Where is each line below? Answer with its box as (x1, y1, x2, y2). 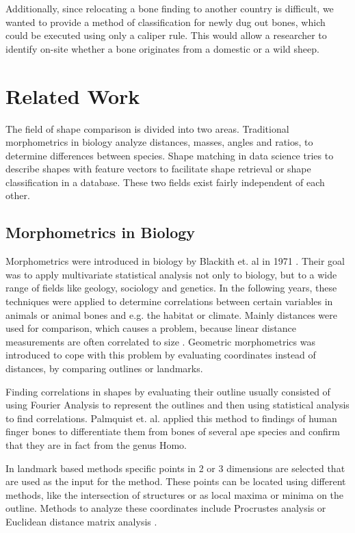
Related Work (5, 81, 140, 109)
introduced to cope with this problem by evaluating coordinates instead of (5, 348, 316, 362)
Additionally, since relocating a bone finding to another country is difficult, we (5, 1, 334, 15)
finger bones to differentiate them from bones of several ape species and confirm (5, 424, 340, 439)
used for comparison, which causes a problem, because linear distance (5, 321, 296, 335)
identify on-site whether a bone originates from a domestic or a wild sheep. (5, 41, 319, 55)
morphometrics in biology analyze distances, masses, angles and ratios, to (5, 135, 313, 149)
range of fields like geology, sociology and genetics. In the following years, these (5, 281, 337, 295)
